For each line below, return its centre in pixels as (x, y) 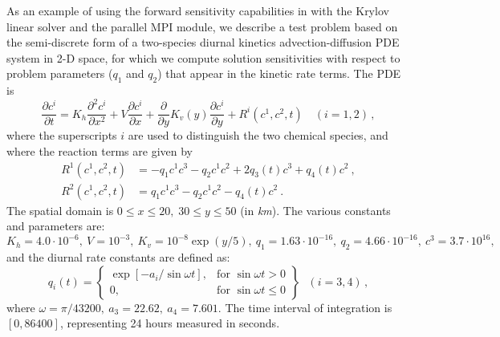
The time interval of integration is (309, 307)
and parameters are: (56, 226)
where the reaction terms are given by (100, 150)
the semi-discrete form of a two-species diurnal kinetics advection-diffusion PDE (203, 42)
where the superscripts (62, 135)
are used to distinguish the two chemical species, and (258, 135)
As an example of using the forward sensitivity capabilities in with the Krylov (198, 10)
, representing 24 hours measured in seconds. (170, 323)
